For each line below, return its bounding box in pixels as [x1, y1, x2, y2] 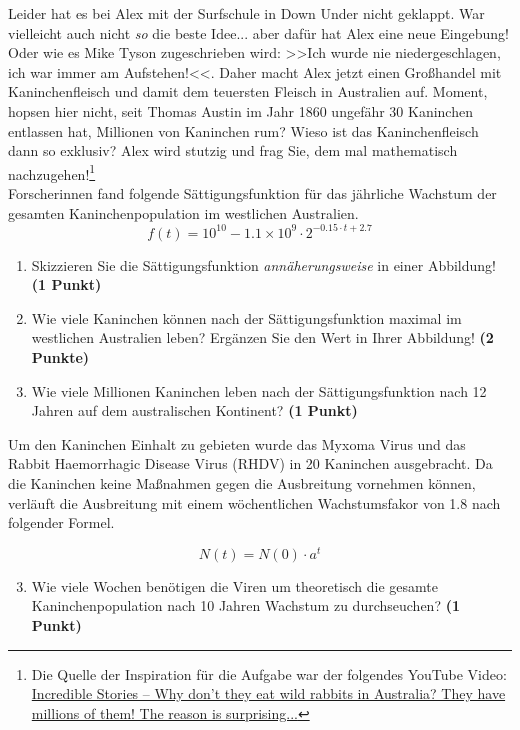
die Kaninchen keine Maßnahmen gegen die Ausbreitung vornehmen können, [8, 473, 476, 494]
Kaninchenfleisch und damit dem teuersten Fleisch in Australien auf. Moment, [8, 81, 488, 102]
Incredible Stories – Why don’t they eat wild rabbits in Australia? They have [31, 683, 506, 704]
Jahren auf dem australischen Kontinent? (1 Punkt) [31, 400, 358, 421]
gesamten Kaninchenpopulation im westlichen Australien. [8, 202, 359, 223]
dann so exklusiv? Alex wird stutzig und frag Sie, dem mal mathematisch [8, 140, 458, 161]
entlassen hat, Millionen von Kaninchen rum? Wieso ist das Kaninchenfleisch [8, 120, 479, 141]
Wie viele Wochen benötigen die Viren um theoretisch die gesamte [31, 575, 438, 596]
